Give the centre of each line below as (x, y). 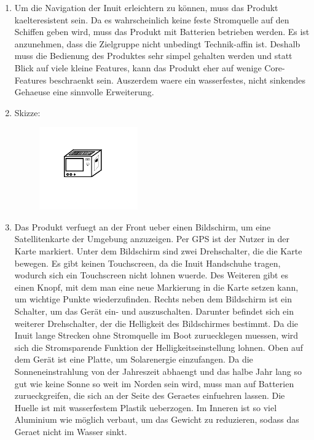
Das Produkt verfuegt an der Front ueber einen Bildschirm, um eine (143, 226)
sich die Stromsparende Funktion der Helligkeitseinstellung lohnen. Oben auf (159, 347)
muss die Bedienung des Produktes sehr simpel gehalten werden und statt (153, 56)
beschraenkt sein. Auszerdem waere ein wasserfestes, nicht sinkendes (177, 80)
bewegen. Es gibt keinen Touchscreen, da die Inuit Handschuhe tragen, (147, 263)
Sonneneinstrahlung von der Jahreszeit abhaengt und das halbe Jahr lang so (158, 371)
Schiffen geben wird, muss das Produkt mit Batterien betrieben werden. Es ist (162, 32)
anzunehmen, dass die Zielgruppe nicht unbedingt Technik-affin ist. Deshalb (157, 43)
